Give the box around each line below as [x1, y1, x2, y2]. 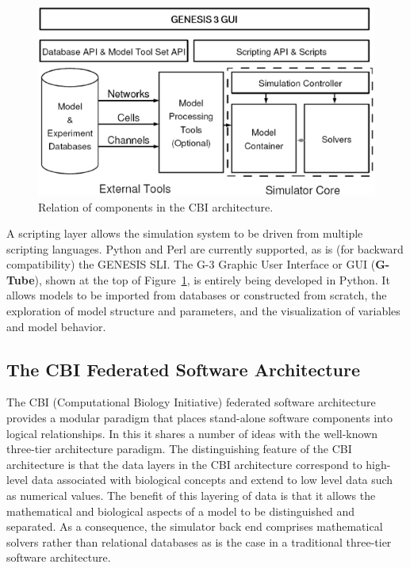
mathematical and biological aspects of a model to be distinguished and [6, 502, 354, 519]
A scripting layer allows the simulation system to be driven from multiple [6, 225, 363, 242]
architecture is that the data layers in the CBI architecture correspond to [6, 456, 362, 472]
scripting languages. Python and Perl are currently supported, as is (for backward [6, 240, 404, 257]
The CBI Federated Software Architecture [6, 356, 361, 381]
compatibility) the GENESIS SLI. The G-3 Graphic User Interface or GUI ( [6, 256, 376, 273]
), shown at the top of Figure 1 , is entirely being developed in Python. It [34, 271, 390, 288]
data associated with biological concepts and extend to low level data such [31, 471, 393, 488]
